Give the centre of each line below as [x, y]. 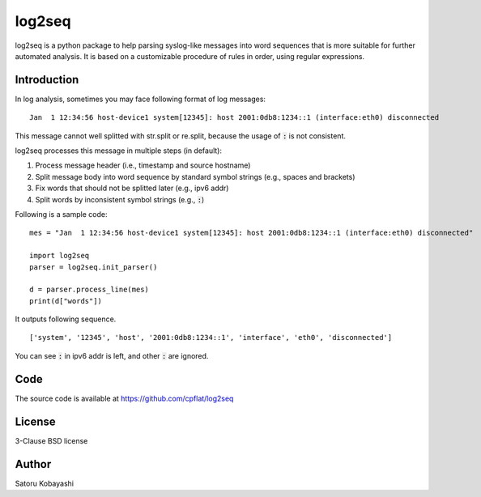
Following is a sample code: [61, 214]
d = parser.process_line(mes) [89, 290]
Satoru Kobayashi [45, 483]
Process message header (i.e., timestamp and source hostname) [143, 165]
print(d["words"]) [66, 301]
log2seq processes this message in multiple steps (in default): [119, 151]
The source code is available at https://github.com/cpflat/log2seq [124, 398]
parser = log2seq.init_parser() [94, 267]
